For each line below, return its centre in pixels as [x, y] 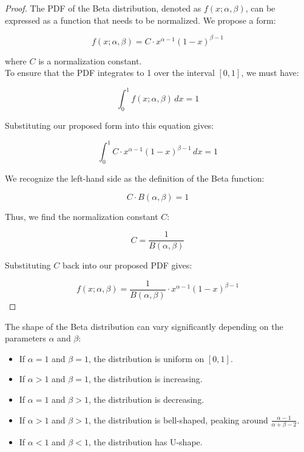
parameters [25, 338]
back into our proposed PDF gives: [127, 265]
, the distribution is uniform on [146, 358]
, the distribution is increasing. [145, 379]
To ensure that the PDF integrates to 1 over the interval [110, 73]
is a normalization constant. [90, 60]
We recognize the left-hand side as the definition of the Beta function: [135, 178]
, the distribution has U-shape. [145, 441]
